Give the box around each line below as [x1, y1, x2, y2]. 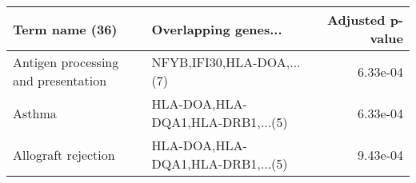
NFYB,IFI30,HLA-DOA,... [151, 53, 301, 71]
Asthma [13, 103, 57, 122]
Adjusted [326, 10, 386, 29]
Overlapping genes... [151, 19, 282, 38]
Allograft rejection [13, 145, 115, 164]
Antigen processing [13, 53, 119, 71]
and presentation [13, 71, 107, 90]
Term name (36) [13, 19, 118, 38]
